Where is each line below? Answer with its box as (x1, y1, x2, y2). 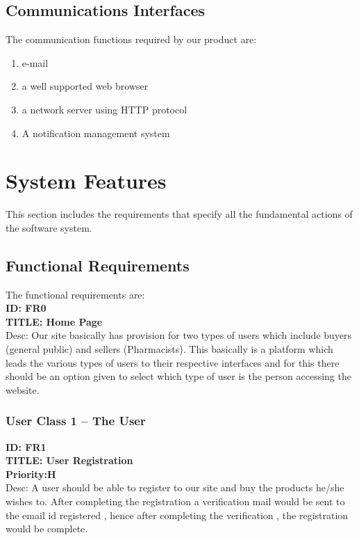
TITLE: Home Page (6, 314, 103, 328)
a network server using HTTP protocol (22, 102, 187, 116)
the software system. (6, 220, 92, 235)
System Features (6, 166, 167, 195)
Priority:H (6, 466, 56, 481)
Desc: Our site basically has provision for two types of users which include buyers (6, 328, 352, 342)
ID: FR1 (6, 439, 47, 454)
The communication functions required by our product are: (6, 32, 257, 47)
